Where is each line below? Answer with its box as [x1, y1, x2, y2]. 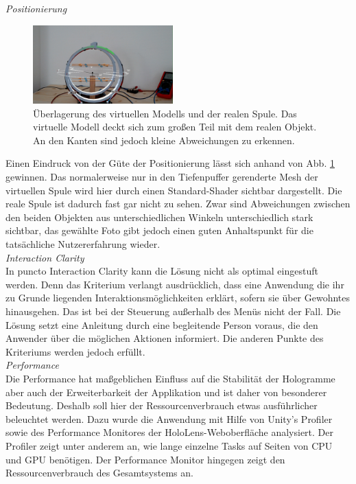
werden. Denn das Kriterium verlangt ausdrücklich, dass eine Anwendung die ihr [5, 277, 344, 291]
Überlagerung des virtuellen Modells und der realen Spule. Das [33, 106, 297, 120]
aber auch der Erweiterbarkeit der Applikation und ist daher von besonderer [5, 384, 327, 399]
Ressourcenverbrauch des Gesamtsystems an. [5, 465, 193, 480]
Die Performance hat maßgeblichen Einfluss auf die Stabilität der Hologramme [5, 371, 335, 385]
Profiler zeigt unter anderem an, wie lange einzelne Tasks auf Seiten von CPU [5, 438, 333, 452]
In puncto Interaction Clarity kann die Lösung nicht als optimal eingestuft [5, 264, 318, 278]
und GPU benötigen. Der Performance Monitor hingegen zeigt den [5, 452, 285, 466]
